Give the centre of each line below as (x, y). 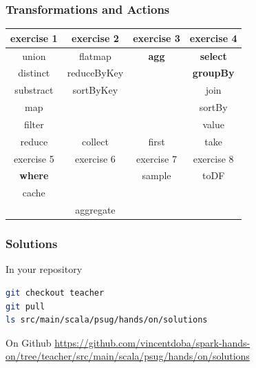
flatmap (95, 55)
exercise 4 (213, 38)
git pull (25, 306)
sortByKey (95, 90)
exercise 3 (157, 38)
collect (95, 141)
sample (157, 175)
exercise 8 (213, 158)
